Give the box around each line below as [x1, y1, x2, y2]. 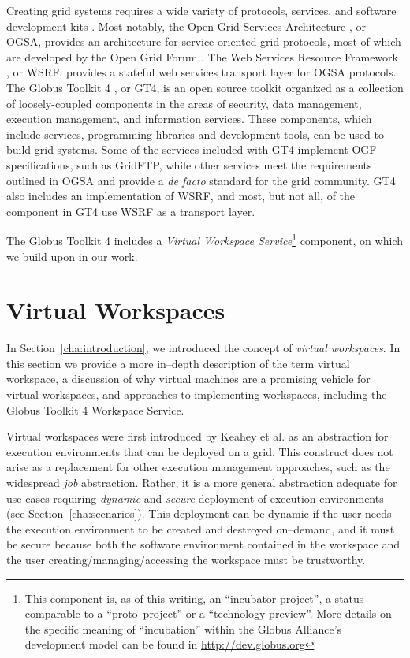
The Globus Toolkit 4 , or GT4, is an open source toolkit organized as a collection [6, 79, 404, 95]
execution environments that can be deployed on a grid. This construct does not [6, 443, 393, 459]
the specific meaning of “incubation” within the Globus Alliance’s [24, 620, 342, 637]
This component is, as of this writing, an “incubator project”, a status [24, 589, 364, 606]
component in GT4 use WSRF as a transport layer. [6, 203, 255, 219]
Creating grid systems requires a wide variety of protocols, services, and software [6, 2, 397, 18]
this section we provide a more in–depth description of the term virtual [6, 355, 350, 371]
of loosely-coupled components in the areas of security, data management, [6, 95, 362, 111]
